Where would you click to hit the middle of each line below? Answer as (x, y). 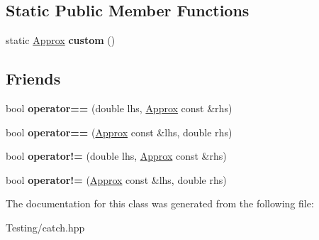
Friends (33, 78)
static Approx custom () (61, 40)
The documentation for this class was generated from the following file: (160, 203)
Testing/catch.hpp (45, 227)
